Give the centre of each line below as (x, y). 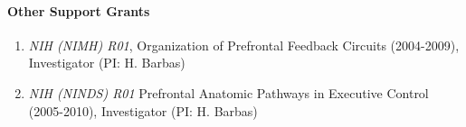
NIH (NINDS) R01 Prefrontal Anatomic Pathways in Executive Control (228, 92)
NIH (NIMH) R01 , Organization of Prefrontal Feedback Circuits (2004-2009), (244, 45)
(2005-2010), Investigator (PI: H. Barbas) (143, 110)
